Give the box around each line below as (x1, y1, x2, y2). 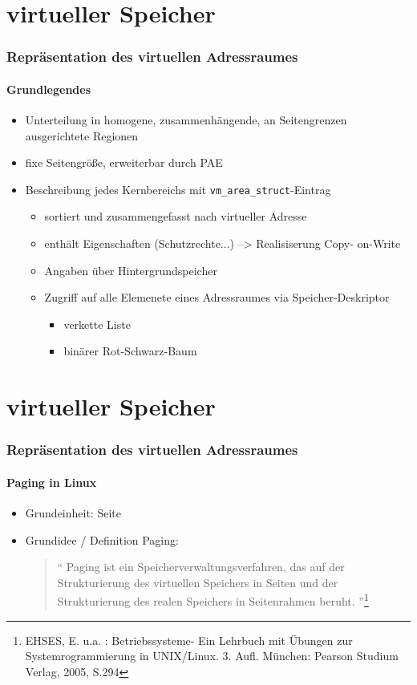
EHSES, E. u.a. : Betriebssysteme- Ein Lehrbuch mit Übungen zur (25, 631, 353, 648)
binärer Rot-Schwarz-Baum (63, 342, 197, 359)
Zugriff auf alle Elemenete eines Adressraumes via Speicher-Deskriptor (44, 289, 390, 306)
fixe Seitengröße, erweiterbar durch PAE (25, 154, 223, 171)
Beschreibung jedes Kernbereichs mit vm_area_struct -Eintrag (25, 180, 331, 197)
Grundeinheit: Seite (25, 505, 121, 521)
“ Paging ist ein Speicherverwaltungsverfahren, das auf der (57, 558, 345, 575)
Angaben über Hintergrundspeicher (44, 261, 217, 278)
